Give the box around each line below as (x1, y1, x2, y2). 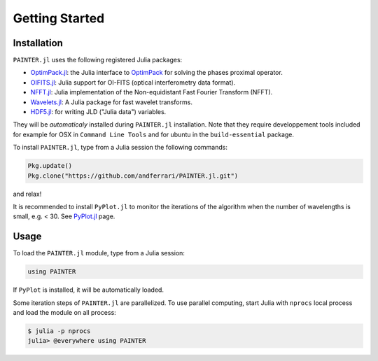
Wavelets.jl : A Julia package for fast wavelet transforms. (30, 98, 192, 106)
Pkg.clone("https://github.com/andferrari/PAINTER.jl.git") (27, 171, 239, 180)
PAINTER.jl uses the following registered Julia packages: (13, 56, 183, 64)
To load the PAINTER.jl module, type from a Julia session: (13, 249, 185, 257)
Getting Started (13, 10, 105, 26)
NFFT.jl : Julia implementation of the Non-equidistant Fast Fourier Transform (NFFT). (30, 88, 273, 97)
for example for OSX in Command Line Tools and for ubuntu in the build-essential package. (13, 130, 294, 139)
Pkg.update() (27, 162, 73, 170)
